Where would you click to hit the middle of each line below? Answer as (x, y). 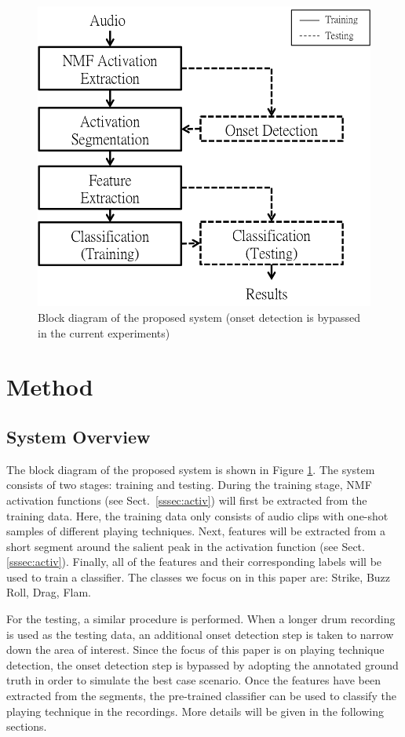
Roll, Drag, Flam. (49, 592)
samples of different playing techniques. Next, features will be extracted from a (196, 531)
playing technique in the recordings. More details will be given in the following (195, 711)
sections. (27, 726)
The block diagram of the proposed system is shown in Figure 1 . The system (191, 469)
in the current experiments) (104, 332)
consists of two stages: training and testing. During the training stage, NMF (189, 485)
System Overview (78, 436)
